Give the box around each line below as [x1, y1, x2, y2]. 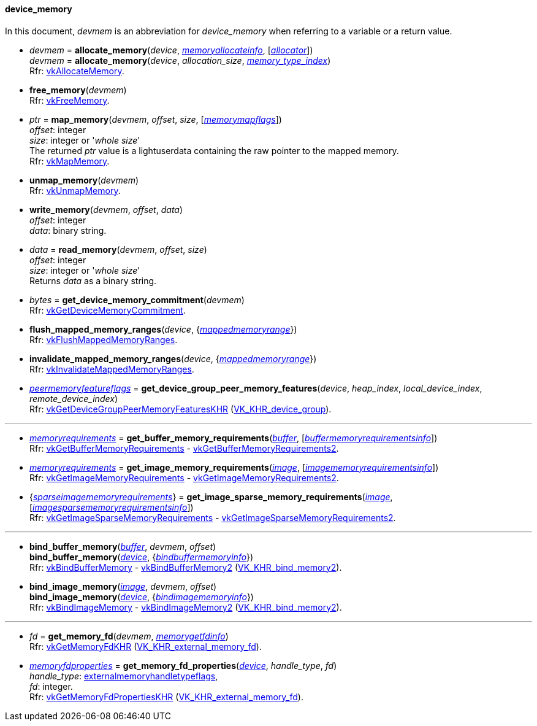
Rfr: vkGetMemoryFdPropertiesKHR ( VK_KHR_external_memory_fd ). [29, 691, 303, 702]
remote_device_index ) [29, 393, 118, 404]
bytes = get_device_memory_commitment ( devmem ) [29, 294, 245, 305]
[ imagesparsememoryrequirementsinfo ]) [29, 501, 194, 512]
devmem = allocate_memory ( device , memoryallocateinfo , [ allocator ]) [29, 44, 313, 55]
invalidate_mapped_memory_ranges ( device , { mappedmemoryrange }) [29, 353, 317, 364]
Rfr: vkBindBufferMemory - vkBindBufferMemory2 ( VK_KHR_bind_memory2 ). [29, 562, 342, 573]
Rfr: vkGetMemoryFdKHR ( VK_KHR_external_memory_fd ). [29, 641, 262, 652]
